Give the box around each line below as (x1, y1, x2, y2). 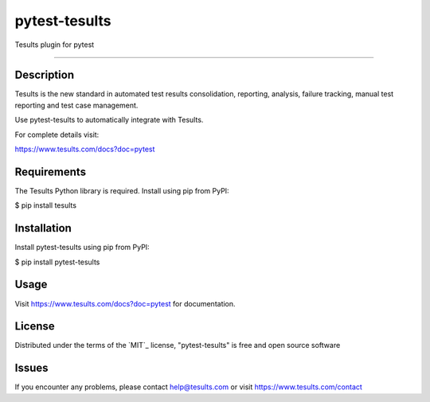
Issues (14, 361, 49, 375)
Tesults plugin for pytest (14, 40, 95, 49)
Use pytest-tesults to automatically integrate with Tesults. (14, 115, 204, 125)
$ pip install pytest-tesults (14, 257, 100, 267)
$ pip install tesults (14, 201, 77, 210)
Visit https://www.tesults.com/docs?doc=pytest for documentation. (14, 299, 236, 308)
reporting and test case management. (14, 100, 139, 110)
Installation (14, 221, 72, 235)
